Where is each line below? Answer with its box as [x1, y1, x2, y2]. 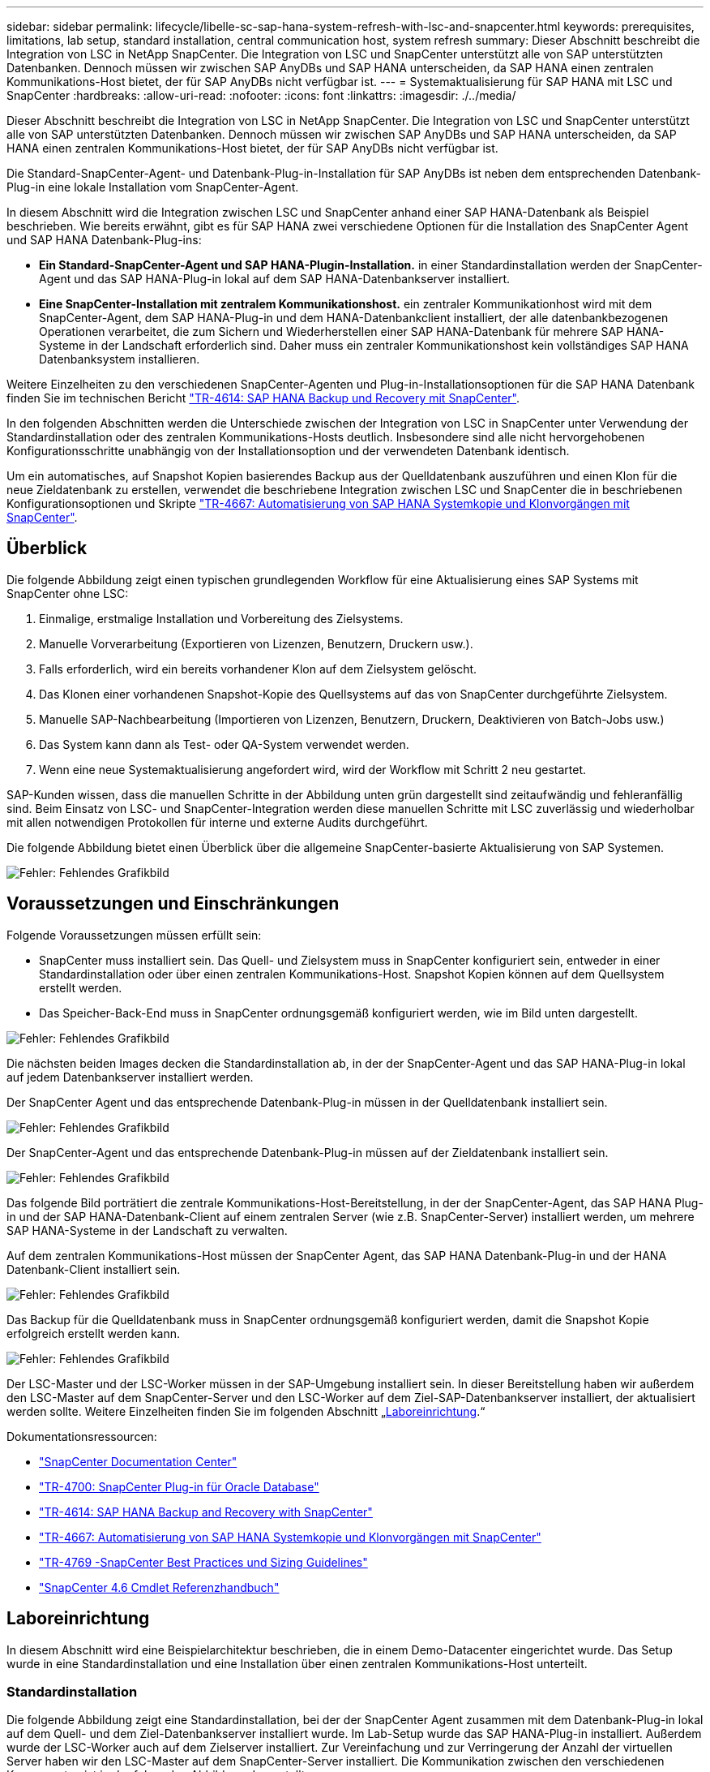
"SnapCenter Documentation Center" [39, 1454, 237, 1469]
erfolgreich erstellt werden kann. [6, 1326, 180, 1340]
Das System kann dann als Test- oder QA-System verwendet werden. [39, 737, 409, 751]
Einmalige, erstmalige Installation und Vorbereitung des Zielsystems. [39, 611, 404, 626]
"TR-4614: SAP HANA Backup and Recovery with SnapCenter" [39, 1504, 373, 1519]
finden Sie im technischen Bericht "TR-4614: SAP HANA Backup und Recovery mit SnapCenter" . [6, 391, 520, 405]
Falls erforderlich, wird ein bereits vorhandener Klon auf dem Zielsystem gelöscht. [39, 661, 477, 676]
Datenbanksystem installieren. [39, 352, 200, 366]
